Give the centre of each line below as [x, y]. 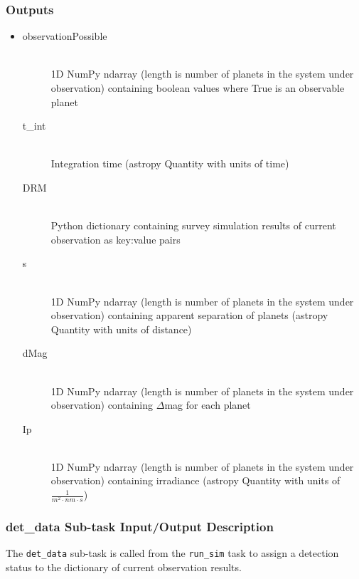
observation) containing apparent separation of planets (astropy [189, 315]
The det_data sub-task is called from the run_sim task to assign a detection [172, 553]
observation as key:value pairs [116, 239]
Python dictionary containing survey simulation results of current [193, 225]
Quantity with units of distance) [121, 329]
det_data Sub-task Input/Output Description [140, 527]
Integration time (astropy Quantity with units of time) [170, 163]
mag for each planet [208, 405]
